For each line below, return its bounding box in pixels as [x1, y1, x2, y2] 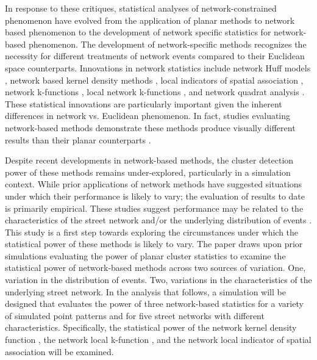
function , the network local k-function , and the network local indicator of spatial [5, 333, 312, 346]
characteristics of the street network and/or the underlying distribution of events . [5, 214, 312, 226]
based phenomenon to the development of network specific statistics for [5, 26, 271, 38]
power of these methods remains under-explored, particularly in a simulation [5, 165, 291, 178]
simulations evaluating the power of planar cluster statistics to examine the [5, 249, 286, 262]
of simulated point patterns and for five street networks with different [5, 309, 265, 322]
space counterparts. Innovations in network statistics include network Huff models [5, 61, 311, 74]
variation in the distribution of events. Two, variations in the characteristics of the [5, 273, 312, 286]
